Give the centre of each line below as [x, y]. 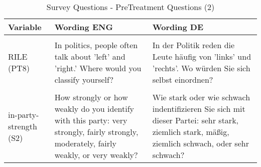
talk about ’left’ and [90, 56]
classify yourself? [84, 79]
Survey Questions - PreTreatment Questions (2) [130, 7]
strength [23, 126]
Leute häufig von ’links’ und [202, 56]
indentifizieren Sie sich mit [199, 109]
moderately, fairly [85, 143]
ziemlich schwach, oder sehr [201, 143]
